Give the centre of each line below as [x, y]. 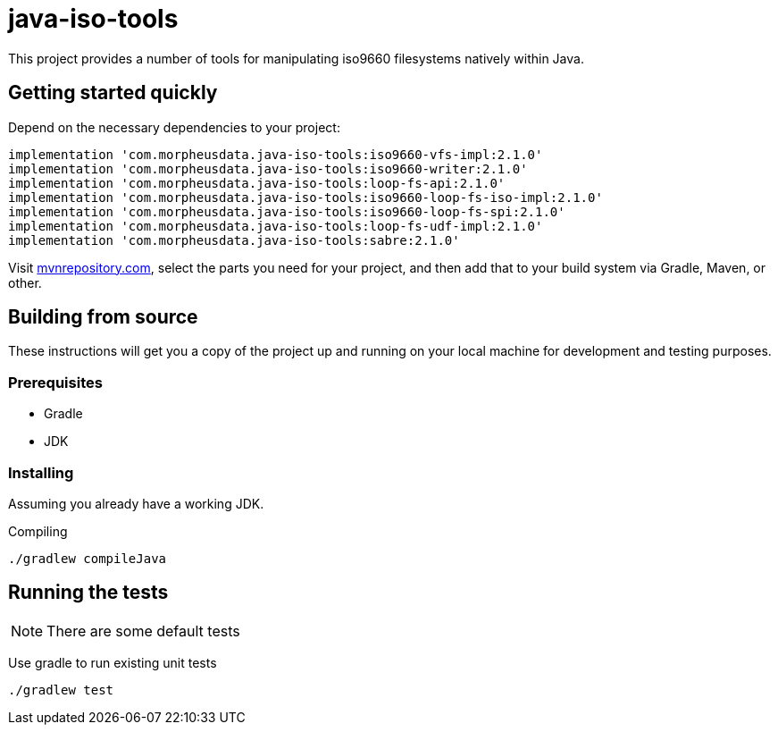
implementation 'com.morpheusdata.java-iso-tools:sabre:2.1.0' [234, 240]
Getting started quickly [113, 93]
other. [25, 282]
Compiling [38, 531]
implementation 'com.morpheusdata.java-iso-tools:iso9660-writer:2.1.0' [268, 168]
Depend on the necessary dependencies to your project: [174, 127]
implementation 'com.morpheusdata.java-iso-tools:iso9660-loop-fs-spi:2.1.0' [287, 211]
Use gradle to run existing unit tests [113, 662]
